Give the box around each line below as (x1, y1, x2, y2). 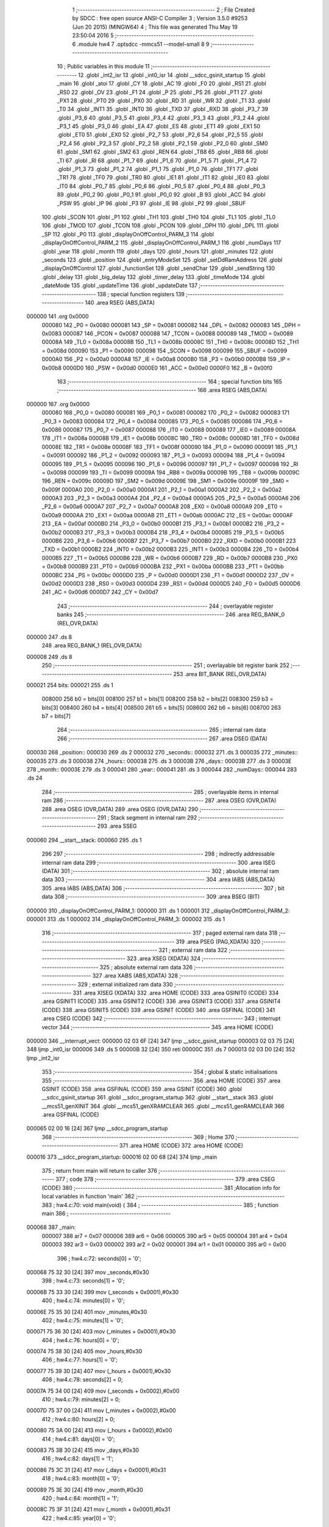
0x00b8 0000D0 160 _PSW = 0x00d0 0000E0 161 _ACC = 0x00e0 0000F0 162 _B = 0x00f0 (41, 364, 273, 371)
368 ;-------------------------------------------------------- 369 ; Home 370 (41, 1133, 235, 1140)
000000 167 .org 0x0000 (26, 400, 90, 407)
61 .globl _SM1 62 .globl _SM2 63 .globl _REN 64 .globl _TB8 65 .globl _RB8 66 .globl (57, 148, 268, 156)
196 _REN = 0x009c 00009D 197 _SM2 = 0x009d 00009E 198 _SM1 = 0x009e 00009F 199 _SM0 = (41, 477, 289, 485)
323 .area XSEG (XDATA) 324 (126, 955, 201, 962)
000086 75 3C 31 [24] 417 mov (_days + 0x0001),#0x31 (26, 1466, 166, 1473)
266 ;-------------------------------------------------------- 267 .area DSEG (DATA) (57, 735, 268, 742)
